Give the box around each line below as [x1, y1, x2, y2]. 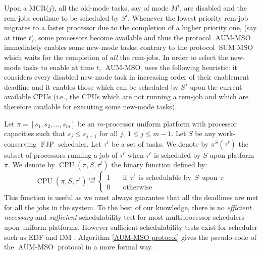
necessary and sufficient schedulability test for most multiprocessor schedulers [4, 212, 244, 222]
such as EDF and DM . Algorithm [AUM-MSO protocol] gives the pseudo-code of [4, 231, 256, 242]
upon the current [189, 81, 242, 92]
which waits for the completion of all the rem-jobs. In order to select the [4, 51, 228, 62]
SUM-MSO [219, 44, 253, 52]
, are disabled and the [179, 3, 247, 13]
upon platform [209, 149, 254, 160]
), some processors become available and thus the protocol [31, 32, 211, 42]
